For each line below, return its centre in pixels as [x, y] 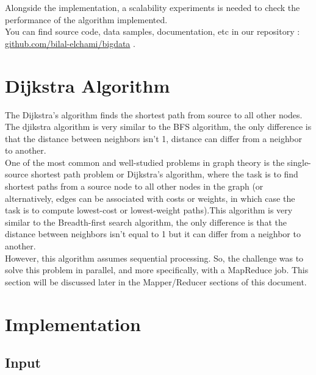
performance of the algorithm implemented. [86, 19]
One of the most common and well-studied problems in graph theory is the [145, 162]
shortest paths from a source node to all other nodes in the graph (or [134, 186]
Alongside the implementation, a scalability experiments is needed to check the [153, 7]
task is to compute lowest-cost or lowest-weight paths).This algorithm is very [149, 210]
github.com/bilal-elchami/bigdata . [70, 43]
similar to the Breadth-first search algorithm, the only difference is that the [146, 222]
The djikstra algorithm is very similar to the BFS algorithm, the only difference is [158, 127]
